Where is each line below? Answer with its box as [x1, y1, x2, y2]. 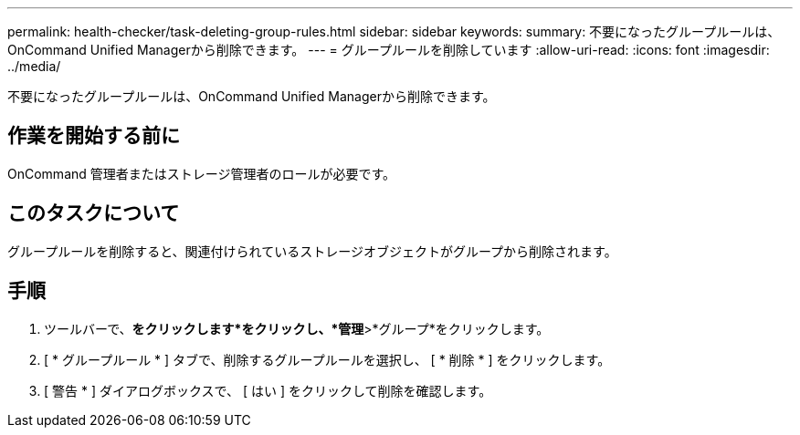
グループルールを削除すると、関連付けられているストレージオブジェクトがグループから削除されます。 [7, 243, 617, 259]
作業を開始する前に [7, 124, 180, 148]
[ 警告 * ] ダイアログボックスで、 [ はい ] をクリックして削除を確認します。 [44, 382, 492, 399]
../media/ [7, 58, 61, 74]
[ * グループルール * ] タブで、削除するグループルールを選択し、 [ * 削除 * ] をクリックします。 [44, 351, 611, 368]
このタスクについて [7, 202, 180, 225]
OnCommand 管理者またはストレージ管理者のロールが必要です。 [7, 165, 396, 181]
